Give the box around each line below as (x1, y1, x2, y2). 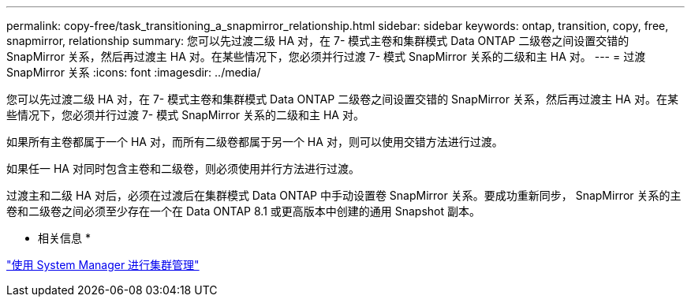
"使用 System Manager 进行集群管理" (6, 258, 200, 271)
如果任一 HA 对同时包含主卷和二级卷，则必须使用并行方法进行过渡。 (6, 162, 360, 175)
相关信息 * (38, 231, 91, 245)
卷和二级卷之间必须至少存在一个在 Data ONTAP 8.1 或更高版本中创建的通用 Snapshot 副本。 (6, 204, 480, 218)
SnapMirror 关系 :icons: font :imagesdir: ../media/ (6, 65, 261, 79)
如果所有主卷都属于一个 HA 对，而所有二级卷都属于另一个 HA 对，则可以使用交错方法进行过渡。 (6, 135, 503, 148)
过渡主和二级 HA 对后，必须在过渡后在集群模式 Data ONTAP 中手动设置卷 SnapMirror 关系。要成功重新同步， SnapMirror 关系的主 (6, 189, 682, 202)
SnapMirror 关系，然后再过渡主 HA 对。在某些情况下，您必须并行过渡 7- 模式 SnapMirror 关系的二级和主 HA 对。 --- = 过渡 (6, 50, 646, 63)
